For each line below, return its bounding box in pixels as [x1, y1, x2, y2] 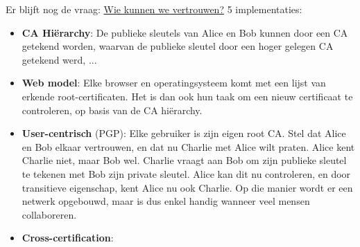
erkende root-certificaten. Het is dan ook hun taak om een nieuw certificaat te [22, 89, 353, 103]
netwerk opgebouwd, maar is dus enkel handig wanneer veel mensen [22, 194, 310, 208]
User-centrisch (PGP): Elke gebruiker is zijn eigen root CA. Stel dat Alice [22, 126, 346, 140]
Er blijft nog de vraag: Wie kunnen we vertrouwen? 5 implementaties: [6, 2, 302, 16]
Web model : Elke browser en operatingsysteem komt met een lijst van [22, 75, 326, 90]
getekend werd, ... [22, 52, 97, 66]
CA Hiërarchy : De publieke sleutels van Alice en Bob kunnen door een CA [22, 25, 348, 39]
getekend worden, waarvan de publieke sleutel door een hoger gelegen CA [22, 39, 334, 53]
